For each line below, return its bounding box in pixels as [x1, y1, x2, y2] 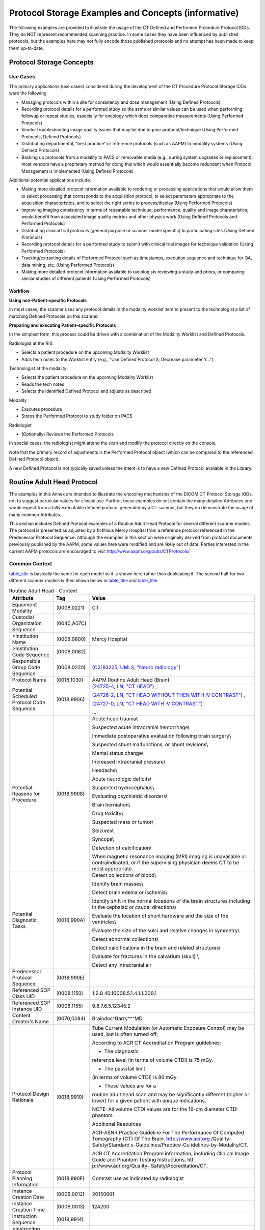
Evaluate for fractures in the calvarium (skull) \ [92, 953, 199, 959]
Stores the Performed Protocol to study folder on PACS [21, 413, 132, 419]
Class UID [12, 993, 35, 1000]
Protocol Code [12, 699, 46, 706]
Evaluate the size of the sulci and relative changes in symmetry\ [92, 927, 240, 934]
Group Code [12, 664, 41, 671]
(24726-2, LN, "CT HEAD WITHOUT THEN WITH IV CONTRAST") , [92, 691, 245, 698]
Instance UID [12, 1005, 42, 1012]
